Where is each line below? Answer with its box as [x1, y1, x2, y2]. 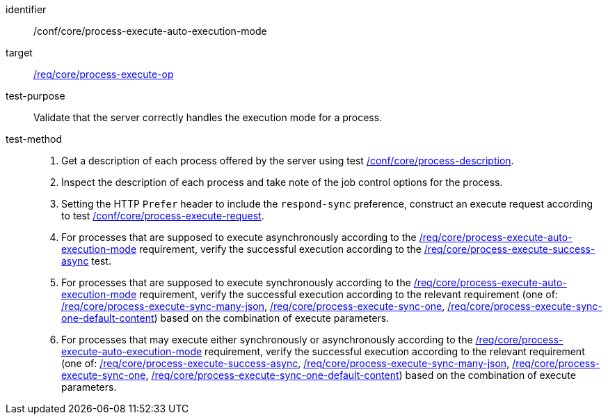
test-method [6, 133, 62, 145]
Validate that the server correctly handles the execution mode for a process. [33, 111, 383, 123]
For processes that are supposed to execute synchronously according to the [61, 277, 411, 288]
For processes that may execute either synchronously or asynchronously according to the [61, 334, 473, 345]
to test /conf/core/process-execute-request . [61, 210, 264, 221]
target [6, 47, 33, 59]
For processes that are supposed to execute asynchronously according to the [61, 231, 417, 243]
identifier [6, 3, 47, 15]
